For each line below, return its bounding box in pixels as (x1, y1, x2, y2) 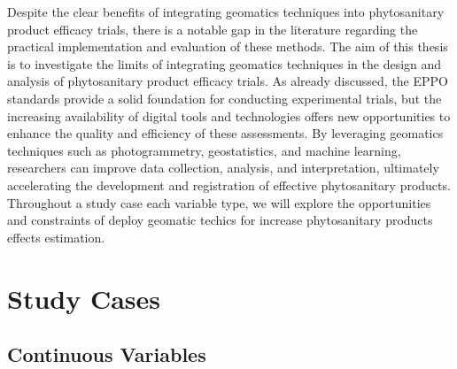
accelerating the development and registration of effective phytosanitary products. (7, 175, 451, 194)
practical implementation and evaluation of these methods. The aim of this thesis (7, 37, 448, 56)
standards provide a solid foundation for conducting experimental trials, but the (7, 88, 442, 107)
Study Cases (7, 280, 161, 316)
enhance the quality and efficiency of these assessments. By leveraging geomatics (7, 124, 444, 142)
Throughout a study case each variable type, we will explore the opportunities (7, 193, 431, 211)
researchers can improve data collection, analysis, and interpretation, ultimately (7, 158, 439, 177)
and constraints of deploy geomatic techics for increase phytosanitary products (7, 211, 433, 229)
